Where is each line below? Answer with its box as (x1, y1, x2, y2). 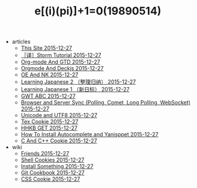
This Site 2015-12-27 (20, 44, 73, 52)
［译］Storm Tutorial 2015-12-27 (20, 52, 102, 59)
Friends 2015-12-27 (20, 150, 70, 157)
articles (11, 38, 31, 46)
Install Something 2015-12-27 (20, 163, 94, 170)
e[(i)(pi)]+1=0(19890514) (34, 4, 162, 18)
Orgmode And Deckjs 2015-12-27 (20, 65, 104, 72)
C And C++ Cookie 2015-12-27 (20, 137, 97, 145)
